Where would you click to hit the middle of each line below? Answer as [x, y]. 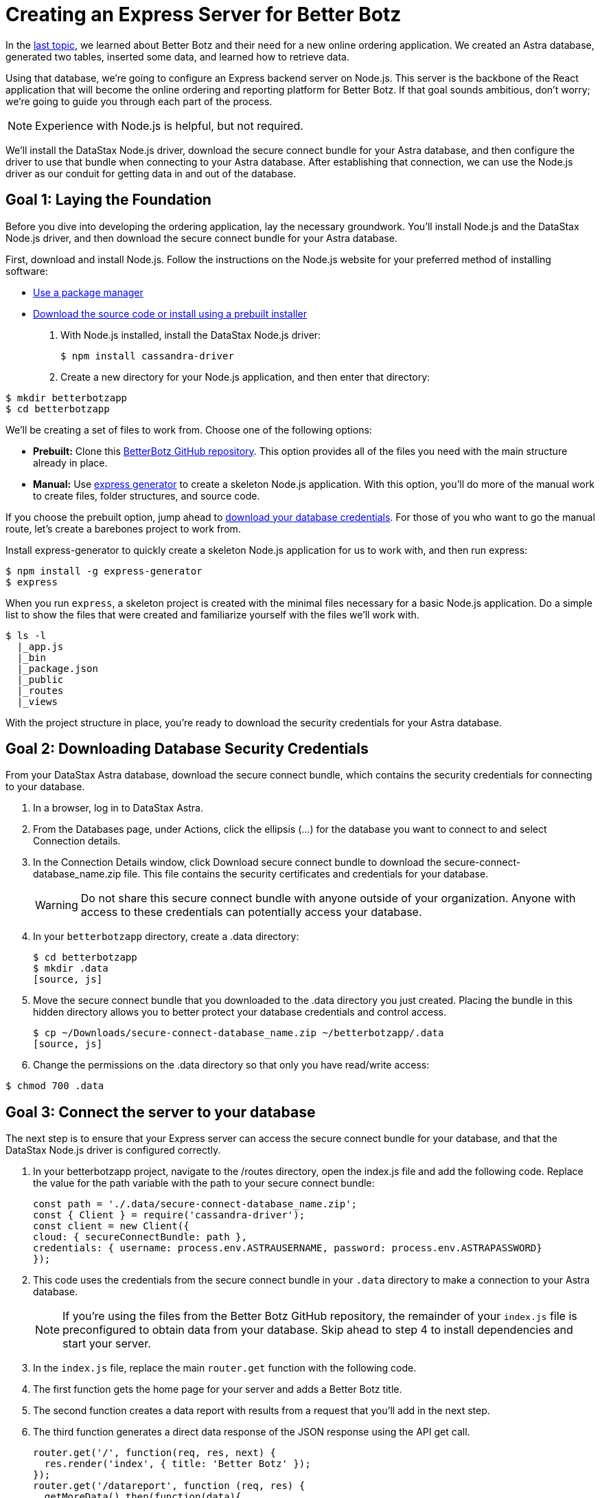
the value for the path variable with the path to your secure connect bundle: [204, 1183]
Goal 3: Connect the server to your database [161, 1112]
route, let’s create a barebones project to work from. [123, 528]
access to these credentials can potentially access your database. [251, 912]
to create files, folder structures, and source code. [147, 495]
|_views [37, 701]
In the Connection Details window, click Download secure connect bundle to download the [237, 862]
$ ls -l [26, 635]
